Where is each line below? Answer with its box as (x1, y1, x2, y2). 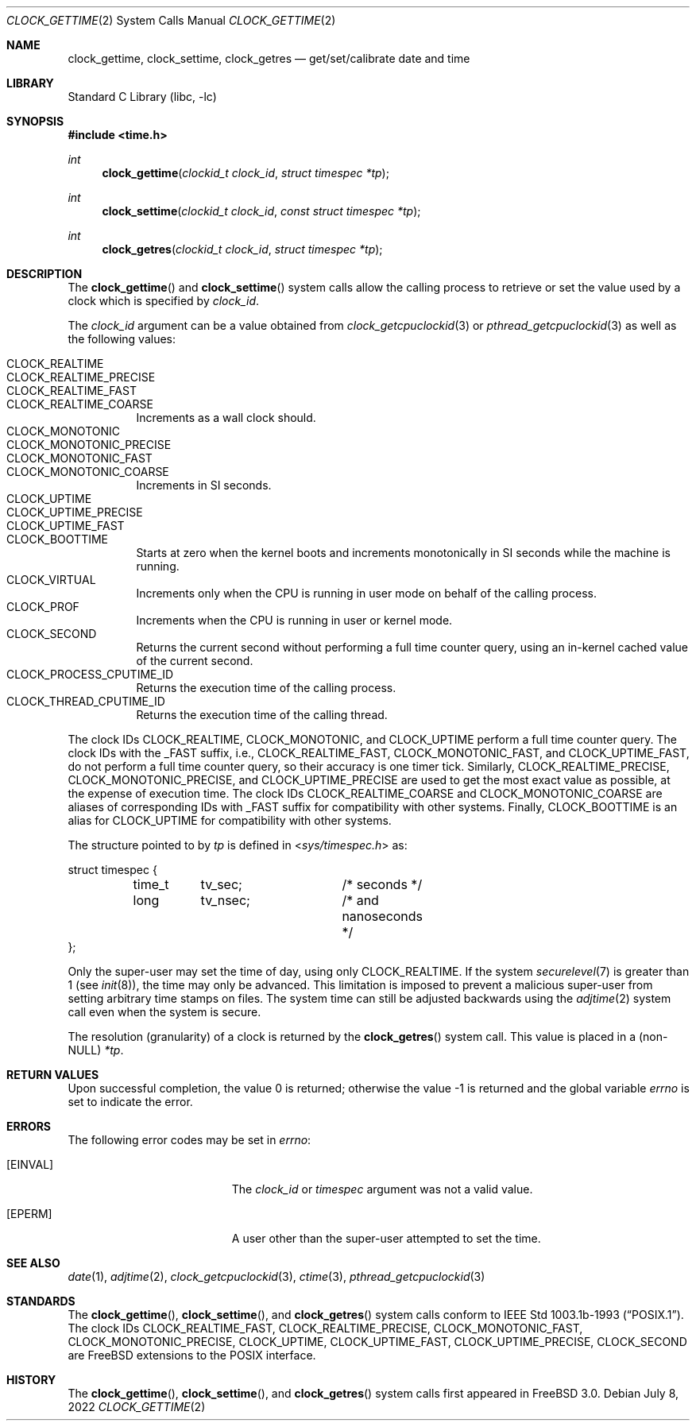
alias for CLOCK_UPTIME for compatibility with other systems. (68, 814, 392, 827)
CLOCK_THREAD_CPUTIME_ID (6, 694, 165, 708)
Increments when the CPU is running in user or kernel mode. (136, 613, 453, 627)
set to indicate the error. (68, 1095, 193, 1108)
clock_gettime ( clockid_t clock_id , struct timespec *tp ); (102, 166, 389, 180)
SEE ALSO (6, 1256, 60, 1270)
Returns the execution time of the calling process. (136, 681, 396, 694)
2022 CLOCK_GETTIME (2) (68, 1400, 206, 1413)
